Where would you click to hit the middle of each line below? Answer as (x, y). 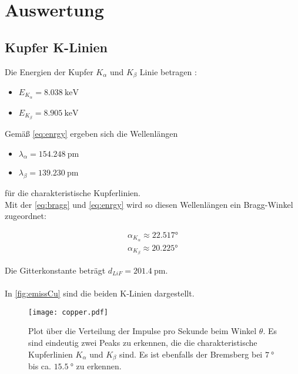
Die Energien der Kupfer (49, 71)
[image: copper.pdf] (68, 312)
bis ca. (40, 366)
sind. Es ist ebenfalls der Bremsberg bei (191, 354)
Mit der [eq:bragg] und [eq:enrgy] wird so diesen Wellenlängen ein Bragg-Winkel (149, 204)
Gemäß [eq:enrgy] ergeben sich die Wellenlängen (91, 133)
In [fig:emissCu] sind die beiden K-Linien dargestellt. (100, 293)
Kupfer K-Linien (56, 47)
